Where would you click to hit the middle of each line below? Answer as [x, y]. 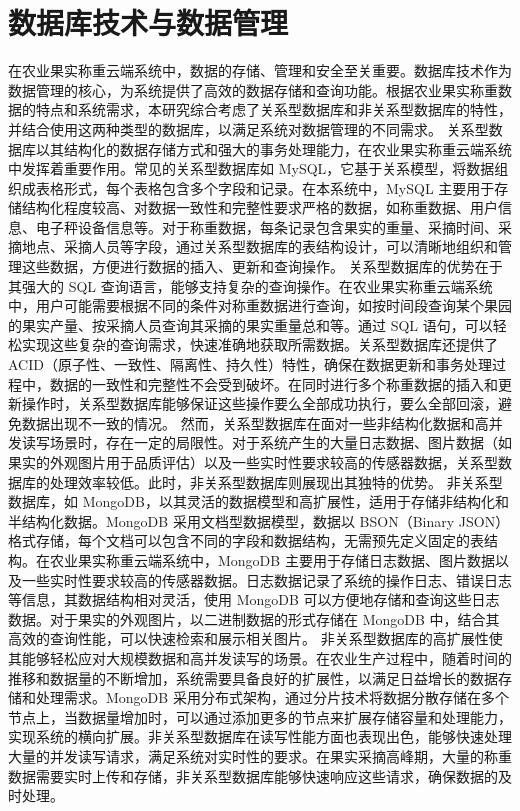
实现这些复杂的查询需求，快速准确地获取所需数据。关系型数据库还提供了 [259, 344]
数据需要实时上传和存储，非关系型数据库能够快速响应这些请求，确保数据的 [253, 775]
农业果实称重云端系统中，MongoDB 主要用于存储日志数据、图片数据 [272, 559]
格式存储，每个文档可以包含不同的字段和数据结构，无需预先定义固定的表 [246, 540]
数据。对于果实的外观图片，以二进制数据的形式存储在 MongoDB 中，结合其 [254, 618]
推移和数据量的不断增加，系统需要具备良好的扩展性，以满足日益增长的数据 [253, 677]
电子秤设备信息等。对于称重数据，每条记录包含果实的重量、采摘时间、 [266, 226]
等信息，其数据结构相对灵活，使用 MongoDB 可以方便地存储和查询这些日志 [254, 599]
